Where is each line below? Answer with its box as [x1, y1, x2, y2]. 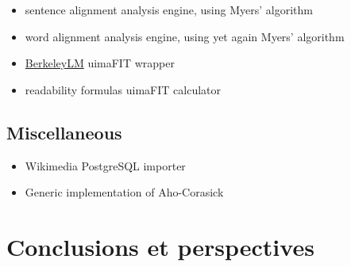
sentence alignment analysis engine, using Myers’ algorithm [25, 2, 313, 17]
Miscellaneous [6, 120, 122, 144]
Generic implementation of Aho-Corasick [25, 184, 224, 200]
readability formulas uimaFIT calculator [25, 81, 221, 97]
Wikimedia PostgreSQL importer [25, 157, 186, 174]
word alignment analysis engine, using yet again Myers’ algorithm [25, 28, 345, 44]
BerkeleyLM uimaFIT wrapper [25, 55, 175, 71]
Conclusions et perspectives [6, 230, 314, 262]
